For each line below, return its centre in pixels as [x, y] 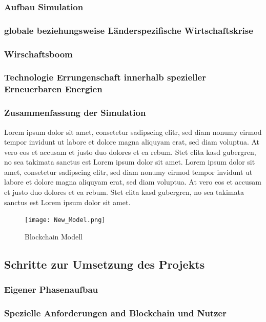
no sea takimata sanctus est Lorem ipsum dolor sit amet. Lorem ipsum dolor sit [130, 162]
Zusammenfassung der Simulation [75, 113]
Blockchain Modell [54, 236]
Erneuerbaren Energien [53, 89]
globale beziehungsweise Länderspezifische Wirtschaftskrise [129, 30]
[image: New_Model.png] [65, 220]
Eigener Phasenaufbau [51, 289]
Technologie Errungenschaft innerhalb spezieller [105, 77]
